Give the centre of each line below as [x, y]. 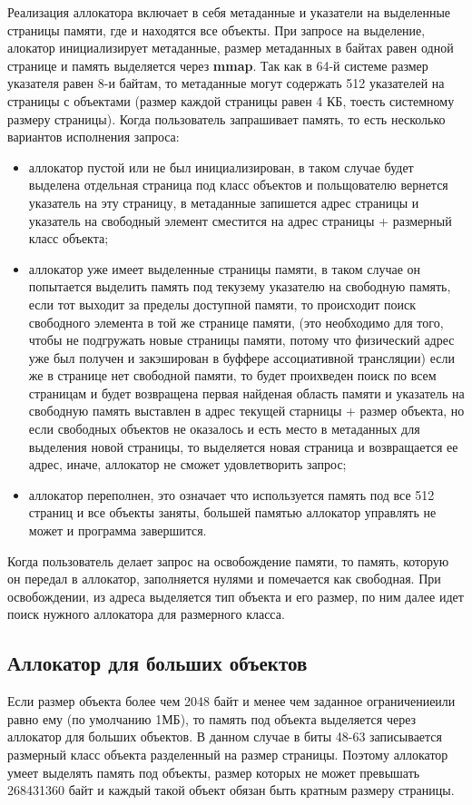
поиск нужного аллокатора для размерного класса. [146, 614]
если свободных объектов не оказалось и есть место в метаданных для [224, 429]
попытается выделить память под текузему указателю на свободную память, [240, 286]
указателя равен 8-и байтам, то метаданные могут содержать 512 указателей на [226, 83]
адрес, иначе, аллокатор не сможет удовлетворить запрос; [187, 464]
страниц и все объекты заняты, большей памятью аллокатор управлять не [232, 512]
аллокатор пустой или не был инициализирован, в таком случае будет [221, 167]
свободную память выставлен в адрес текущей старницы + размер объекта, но [246, 411]
